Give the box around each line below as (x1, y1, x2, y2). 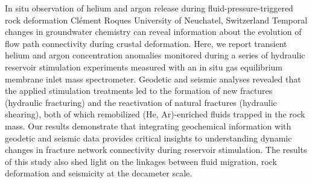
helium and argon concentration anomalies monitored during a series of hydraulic (5, 49, 305, 61)
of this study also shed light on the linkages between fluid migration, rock (5, 155, 277, 167)
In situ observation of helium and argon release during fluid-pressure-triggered (5, 2, 293, 14)
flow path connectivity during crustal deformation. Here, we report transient (5, 37, 287, 49)
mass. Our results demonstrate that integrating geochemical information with (5, 119, 291, 132)
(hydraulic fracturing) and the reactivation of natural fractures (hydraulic (5, 96, 277, 108)
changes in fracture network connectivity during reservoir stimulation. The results (5, 143, 307, 156)
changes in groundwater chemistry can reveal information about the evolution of (5, 25, 302, 38)
